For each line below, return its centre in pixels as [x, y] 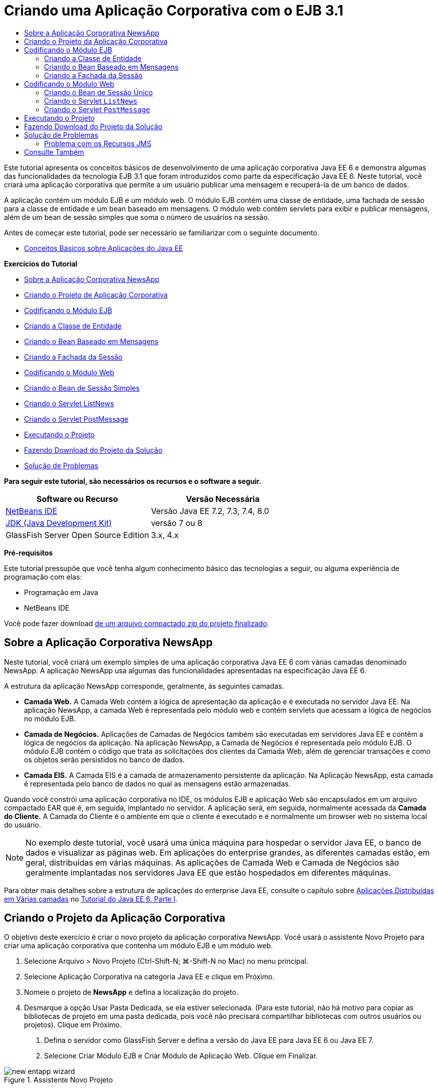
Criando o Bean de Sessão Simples [82, 388]
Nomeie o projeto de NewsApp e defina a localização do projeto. [131, 992]
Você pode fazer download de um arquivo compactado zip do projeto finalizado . [137, 623]
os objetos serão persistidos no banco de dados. [105, 759]
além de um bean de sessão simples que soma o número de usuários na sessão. [137, 217]
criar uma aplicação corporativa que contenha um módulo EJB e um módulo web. [138, 946]
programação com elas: [43, 577]
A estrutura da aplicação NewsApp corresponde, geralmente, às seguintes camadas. [144, 686]
